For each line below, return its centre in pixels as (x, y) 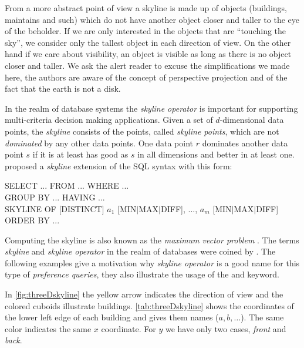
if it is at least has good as (80, 154)
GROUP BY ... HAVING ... (55, 197)
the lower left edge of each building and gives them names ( (112, 317)
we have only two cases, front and (226, 328)
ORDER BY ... (32, 220)
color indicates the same (48, 328)
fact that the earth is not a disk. (63, 88)
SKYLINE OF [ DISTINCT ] (55, 208)
